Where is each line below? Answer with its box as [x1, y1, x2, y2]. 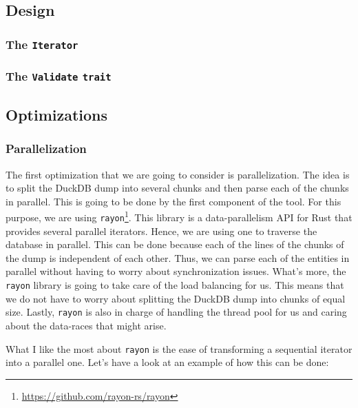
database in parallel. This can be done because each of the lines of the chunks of [6, 237, 344, 252]
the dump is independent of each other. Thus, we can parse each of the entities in [6, 250, 350, 265]
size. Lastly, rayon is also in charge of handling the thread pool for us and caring [6, 305, 347, 319]
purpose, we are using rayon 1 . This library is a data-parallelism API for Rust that [6, 208, 352, 225]
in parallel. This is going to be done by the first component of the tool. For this [6, 194, 341, 208]
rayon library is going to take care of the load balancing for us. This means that [6, 278, 344, 292]
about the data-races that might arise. [6, 318, 167, 332]
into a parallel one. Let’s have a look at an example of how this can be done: [6, 355, 329, 369]
